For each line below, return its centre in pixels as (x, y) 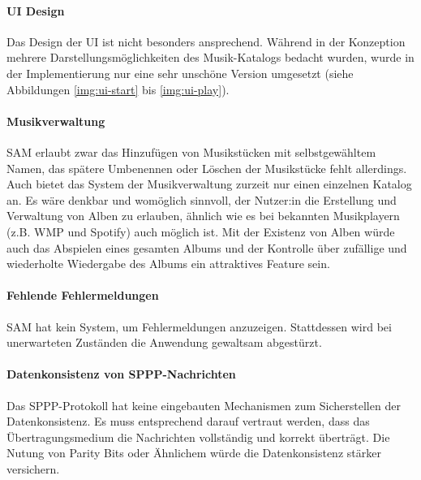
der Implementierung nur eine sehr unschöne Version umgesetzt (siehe (180, 73)
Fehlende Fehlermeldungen (83, 295)
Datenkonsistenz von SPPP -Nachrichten (121, 374)
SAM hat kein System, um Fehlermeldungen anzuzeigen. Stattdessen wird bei (199, 326)
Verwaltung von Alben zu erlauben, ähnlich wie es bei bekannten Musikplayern (203, 216)
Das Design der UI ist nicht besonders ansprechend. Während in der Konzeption (206, 41)
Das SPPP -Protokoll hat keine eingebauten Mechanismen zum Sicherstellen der (204, 405)
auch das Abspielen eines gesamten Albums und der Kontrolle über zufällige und (207, 247)
